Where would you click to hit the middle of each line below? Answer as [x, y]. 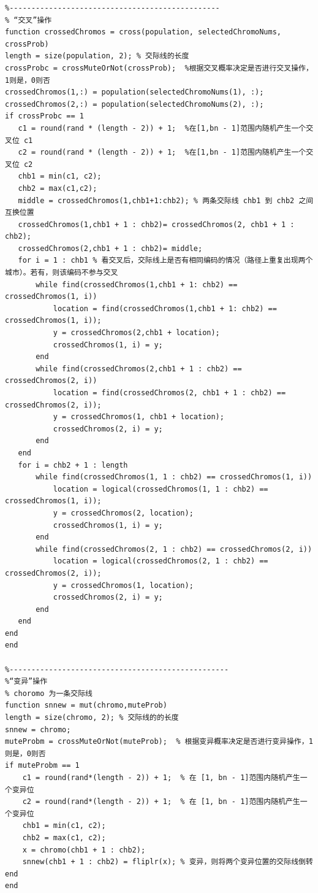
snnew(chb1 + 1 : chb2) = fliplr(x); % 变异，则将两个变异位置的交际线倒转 [168, 862]
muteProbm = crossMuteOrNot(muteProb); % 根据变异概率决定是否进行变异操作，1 [159, 742]
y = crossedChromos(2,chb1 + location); [136, 333]
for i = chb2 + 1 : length [73, 465]
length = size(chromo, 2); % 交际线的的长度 [92, 718]
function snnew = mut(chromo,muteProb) [86, 706]
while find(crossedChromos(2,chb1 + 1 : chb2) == [139, 369]
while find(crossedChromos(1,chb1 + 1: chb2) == [137, 284]
